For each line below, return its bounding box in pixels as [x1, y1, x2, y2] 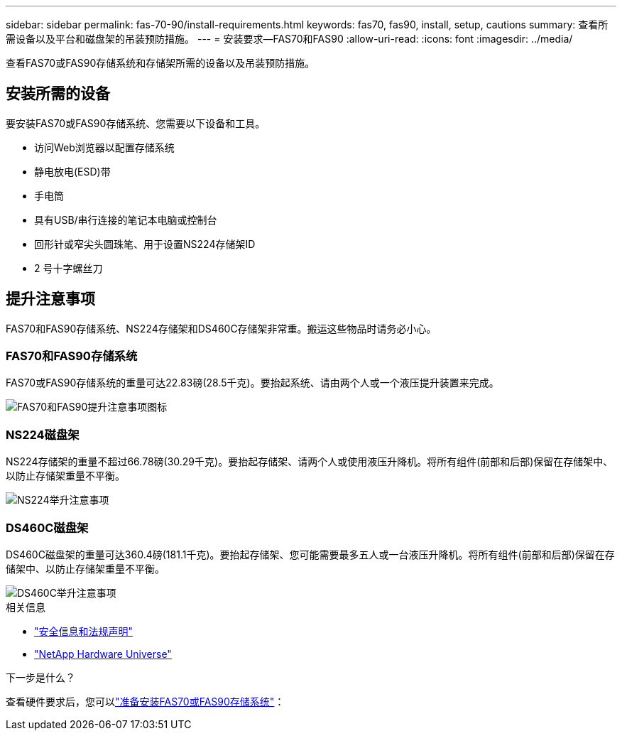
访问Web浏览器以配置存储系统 [34, 141, 175, 153]
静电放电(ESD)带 [34, 165, 111, 178]
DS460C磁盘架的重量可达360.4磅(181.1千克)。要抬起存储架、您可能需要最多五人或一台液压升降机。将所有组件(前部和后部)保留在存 [6, 548, 615, 561]
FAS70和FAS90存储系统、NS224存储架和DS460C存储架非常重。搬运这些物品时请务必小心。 [6, 322, 437, 335]
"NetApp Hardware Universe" [34, 647, 172, 660]
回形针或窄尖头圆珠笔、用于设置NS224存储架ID [34, 237, 256, 250]
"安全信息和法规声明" [34, 624, 133, 637]
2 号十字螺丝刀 [34, 261, 103, 274]
